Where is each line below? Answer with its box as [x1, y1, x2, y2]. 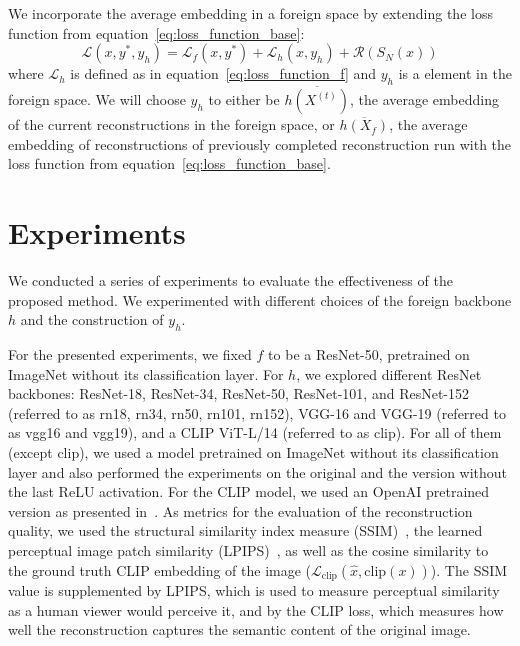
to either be [208, 89, 280, 110]
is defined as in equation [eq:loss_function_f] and [70, 63, 377, 84]
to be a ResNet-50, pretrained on [268, 344, 470, 365]
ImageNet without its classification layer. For [8, 363, 284, 384]
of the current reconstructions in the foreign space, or [8, 114, 335, 135]
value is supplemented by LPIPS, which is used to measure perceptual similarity [8, 580, 500, 601]
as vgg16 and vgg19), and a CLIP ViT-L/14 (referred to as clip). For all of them [8, 422, 502, 443]
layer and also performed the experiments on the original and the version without [8, 461, 508, 482]
